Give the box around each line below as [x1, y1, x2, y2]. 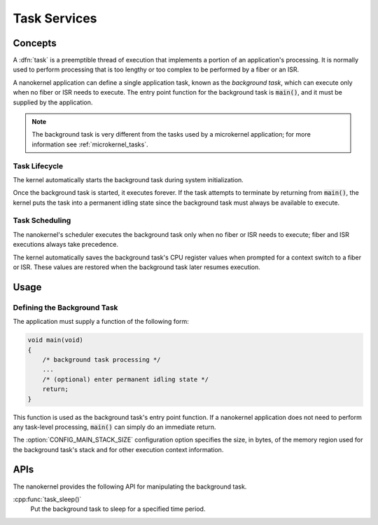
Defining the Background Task [13, 302, 118, 312]
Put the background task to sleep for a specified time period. [30, 505, 206, 513]
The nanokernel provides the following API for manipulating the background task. [13, 482, 247, 491]
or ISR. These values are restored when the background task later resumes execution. [13, 263, 260, 271]
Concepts [13, 37, 57, 49]
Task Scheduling [13, 216, 71, 226]
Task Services [13, 11, 97, 26]
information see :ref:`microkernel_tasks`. [31, 140, 148, 149]
